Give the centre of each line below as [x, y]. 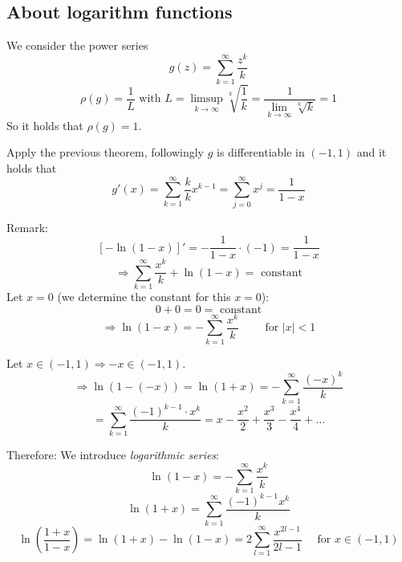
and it [372, 152]
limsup [207, 99]
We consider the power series [77, 45]
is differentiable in [260, 152]
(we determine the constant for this [144, 297]
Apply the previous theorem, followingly [105, 152]
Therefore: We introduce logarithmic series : [113, 454]
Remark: [27, 227]
